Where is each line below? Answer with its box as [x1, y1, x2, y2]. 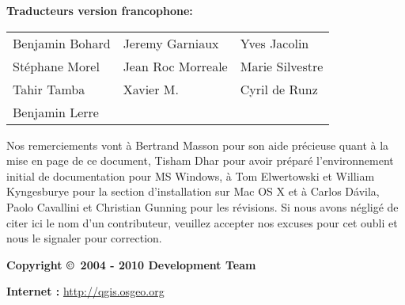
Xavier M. [123, 79, 179, 98]
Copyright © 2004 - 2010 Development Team [6, 256, 256, 273]
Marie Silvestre [240, 56, 324, 75]
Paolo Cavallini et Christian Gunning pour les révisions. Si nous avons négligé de [6, 198, 399, 215]
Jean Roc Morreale [123, 56, 228, 75]
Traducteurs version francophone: [6, 2, 193, 18]
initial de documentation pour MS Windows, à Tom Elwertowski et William [6, 167, 375, 184]
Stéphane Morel [13, 56, 100, 75]
